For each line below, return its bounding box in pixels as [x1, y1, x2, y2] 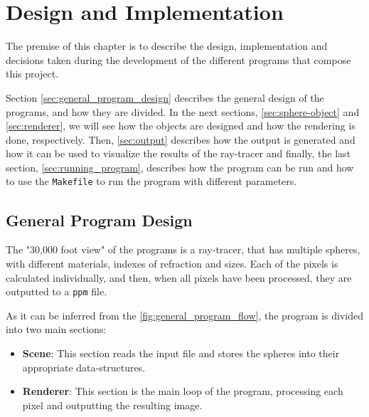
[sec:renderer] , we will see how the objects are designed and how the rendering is [6, 118, 355, 133]
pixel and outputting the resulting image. [22, 397, 203, 412]
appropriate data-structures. [22, 359, 146, 374]
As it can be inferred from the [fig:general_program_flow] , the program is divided [6, 307, 363, 322]
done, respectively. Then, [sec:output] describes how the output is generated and [6, 132, 355, 147]
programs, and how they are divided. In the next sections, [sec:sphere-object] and [6, 104, 360, 119]
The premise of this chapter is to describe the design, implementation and [6, 38, 328, 53]
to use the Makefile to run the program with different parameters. [6, 174, 297, 189]
